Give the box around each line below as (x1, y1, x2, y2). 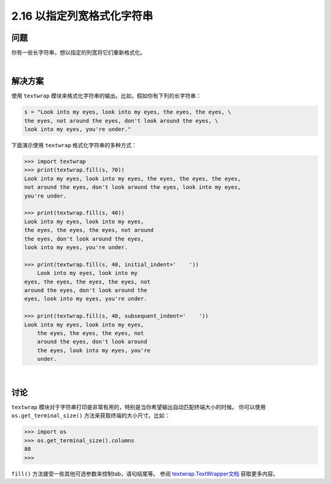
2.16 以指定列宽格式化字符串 (11, 9, 153, 23)
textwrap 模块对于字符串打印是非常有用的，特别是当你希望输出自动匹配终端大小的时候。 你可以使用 (11, 403, 266, 410)
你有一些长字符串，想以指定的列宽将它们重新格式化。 (11, 49, 146, 56)
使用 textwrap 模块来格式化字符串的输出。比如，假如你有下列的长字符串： (11, 92, 202, 99)
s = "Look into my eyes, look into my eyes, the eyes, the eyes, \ (24, 109, 232, 116)
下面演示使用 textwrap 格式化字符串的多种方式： (11, 142, 137, 149)
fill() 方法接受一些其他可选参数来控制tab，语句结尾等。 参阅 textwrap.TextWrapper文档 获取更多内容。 (11, 470, 279, 477)
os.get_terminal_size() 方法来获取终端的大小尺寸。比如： (11, 412, 170, 420)
